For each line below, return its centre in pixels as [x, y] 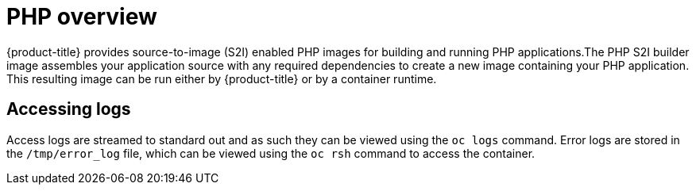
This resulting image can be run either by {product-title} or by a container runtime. [222, 78]
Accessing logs [69, 109]
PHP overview [82, 17]
